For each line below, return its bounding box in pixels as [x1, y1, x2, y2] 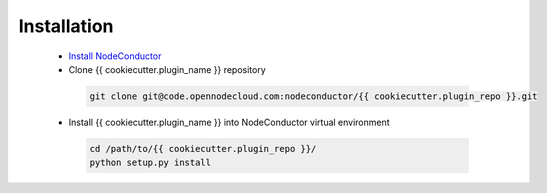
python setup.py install [89, 157, 212, 169]
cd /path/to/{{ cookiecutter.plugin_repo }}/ [89, 143, 317, 154]
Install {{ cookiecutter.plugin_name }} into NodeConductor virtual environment [68, 116, 390, 128]
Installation [18, 15, 114, 37]
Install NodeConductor [68, 50, 162, 62]
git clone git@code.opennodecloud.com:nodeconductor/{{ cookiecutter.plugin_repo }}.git [89, 90, 539, 102]
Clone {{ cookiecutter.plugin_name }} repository [68, 63, 267, 75]
